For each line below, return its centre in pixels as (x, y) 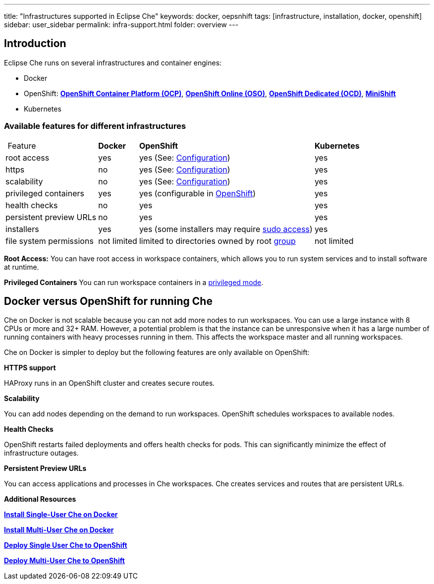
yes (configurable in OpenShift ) (197, 193)
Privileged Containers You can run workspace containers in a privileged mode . (134, 282)
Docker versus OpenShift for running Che (108, 301)
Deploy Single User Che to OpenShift (66, 545)
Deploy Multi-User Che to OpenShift (64, 561)
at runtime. (22, 267)
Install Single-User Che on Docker (61, 515)
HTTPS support (30, 368)
